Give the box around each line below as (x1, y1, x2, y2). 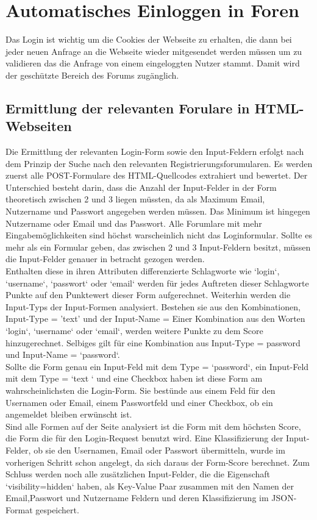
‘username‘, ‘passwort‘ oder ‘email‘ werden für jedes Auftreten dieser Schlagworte (5, 276, 309, 289)
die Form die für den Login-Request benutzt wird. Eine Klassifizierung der (5, 432, 283, 444)
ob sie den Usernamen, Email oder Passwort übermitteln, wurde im (34, 443, 285, 456)
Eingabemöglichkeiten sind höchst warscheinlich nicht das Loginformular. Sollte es (5, 229, 312, 241)
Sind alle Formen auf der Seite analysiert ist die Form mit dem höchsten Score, (5, 419, 301, 432)
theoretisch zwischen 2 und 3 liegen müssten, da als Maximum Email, (5, 193, 265, 205)
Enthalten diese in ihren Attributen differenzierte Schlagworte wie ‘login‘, (5, 265, 280, 277)
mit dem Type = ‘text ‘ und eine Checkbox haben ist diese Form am (5, 372, 263, 385)
